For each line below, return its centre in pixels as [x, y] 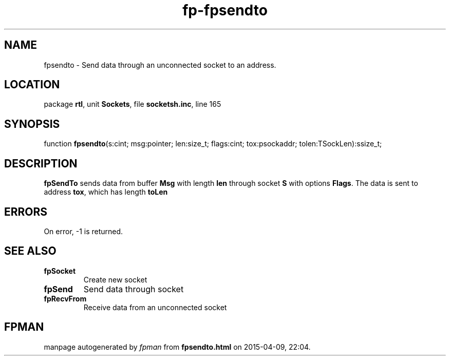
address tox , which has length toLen [106, 192]
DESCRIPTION [41, 163]
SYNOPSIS [32, 124]
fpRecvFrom [65, 298]
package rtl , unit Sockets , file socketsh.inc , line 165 [133, 104]
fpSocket [60, 271]
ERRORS [26, 212]
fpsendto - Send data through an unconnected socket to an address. [160, 65]
